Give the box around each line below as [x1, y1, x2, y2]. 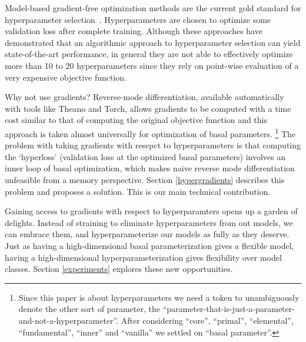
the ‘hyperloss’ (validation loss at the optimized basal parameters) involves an [5, 150, 286, 162]
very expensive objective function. [5, 71, 127, 83]
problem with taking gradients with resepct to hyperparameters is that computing [5, 139, 301, 151]
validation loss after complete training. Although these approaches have [5, 25, 262, 37]
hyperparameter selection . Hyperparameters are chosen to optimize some [5, 13, 271, 25]
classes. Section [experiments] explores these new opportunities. [5, 263, 233, 275]
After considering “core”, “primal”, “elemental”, [121, 314, 294, 326]
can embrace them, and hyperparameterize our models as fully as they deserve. [5, 228, 290, 240]
